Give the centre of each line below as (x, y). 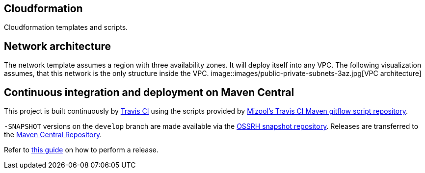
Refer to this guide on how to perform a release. (81, 150)
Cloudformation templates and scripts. (66, 27)
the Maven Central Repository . (53, 135)
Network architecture (58, 46)
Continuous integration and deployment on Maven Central (149, 92)
